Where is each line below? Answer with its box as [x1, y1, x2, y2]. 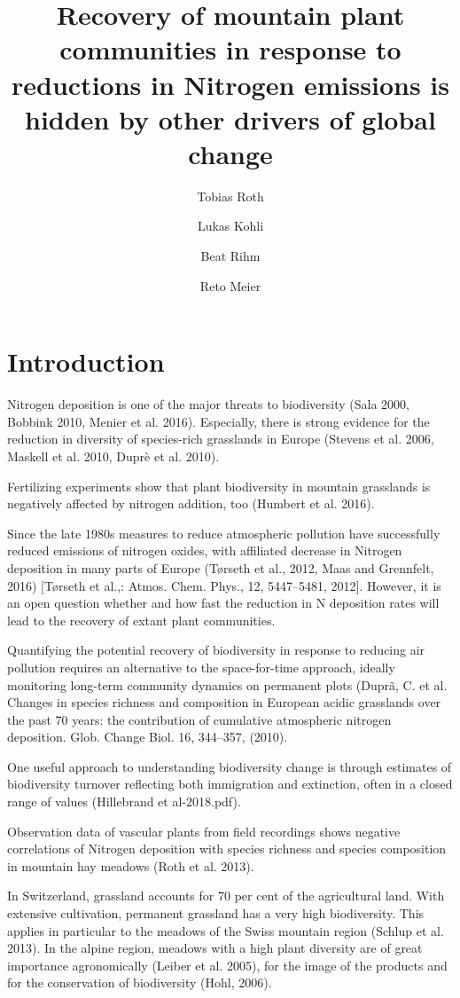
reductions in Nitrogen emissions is [12, 66, 449, 102]
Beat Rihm [200, 247, 261, 265]
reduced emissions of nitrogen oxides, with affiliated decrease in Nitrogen [7, 541, 402, 560]
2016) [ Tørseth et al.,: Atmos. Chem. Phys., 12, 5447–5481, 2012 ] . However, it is [7, 576, 441, 594]
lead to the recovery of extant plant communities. [7, 610, 276, 629]
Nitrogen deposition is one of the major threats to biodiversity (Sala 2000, [7, 395, 409, 413]
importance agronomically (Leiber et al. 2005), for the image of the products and [7, 955, 448, 974]
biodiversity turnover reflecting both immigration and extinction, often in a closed [7, 774, 453, 793]
